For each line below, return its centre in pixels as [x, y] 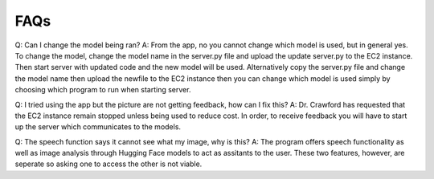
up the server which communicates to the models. [98, 127]
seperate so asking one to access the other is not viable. [108, 164]
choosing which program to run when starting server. [103, 90]
